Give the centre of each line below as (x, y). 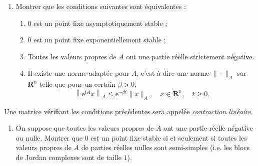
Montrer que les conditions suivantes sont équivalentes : (101, 6)
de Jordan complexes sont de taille (68, 157)
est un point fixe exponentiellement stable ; (100, 40)
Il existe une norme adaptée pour (78, 73)
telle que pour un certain (77, 84)
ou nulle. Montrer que (49, 137)
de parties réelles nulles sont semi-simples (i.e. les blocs (165, 147)
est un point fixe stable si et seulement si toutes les (169, 137)
